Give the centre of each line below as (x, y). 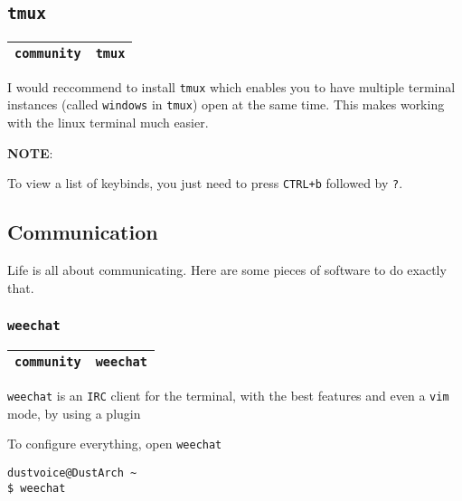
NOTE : (30, 152)
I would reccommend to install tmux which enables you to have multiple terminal (231, 86)
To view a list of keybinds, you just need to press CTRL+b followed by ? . (205, 183)
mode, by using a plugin (74, 413)
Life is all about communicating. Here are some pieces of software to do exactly (227, 270)
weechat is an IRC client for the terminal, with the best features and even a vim (228, 396)
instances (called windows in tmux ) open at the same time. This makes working (226, 104)
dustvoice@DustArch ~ (72, 473)
